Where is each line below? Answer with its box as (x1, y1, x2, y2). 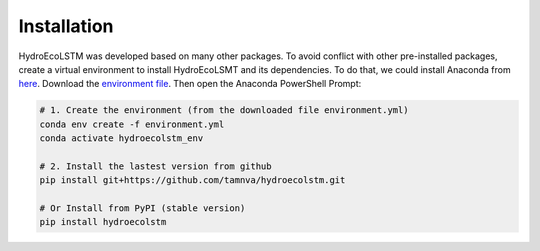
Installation (18, 15, 114, 37)
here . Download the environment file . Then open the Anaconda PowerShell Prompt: (18, 78, 362, 90)
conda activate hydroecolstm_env (39, 133, 204, 144)
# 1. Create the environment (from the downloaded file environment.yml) (39, 105, 409, 116)
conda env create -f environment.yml (39, 118, 225, 130)
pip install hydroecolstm (39, 216, 167, 228)
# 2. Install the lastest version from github (39, 160, 272, 172)
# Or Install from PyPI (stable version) (39, 203, 246, 214)
